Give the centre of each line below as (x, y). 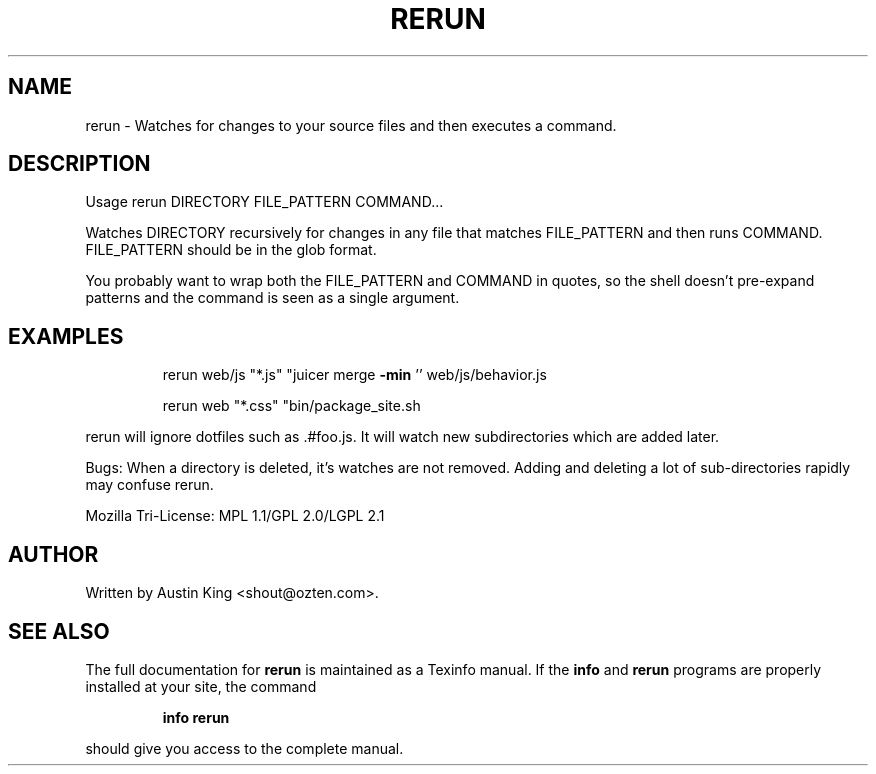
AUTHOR (53, 554)
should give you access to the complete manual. (244, 748)
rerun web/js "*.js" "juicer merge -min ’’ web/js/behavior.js (354, 375)
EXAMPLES (66, 336)
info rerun (196, 717)
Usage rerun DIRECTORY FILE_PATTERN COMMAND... (264, 202)
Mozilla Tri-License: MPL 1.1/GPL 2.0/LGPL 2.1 (235, 516)
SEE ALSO (59, 631)
